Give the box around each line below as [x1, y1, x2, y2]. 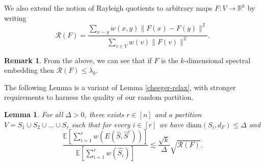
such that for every [71, 119, 130, 129]
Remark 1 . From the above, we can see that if [4, 54, 152, 65]
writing [4, 12, 26, 23]
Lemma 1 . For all [4, 109, 63, 120]
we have [159, 119, 184, 129]
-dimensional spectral [184, 54, 251, 65]
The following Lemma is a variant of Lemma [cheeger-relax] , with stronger [4, 81, 236, 92]
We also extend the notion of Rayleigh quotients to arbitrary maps [4, 3, 213, 13]
